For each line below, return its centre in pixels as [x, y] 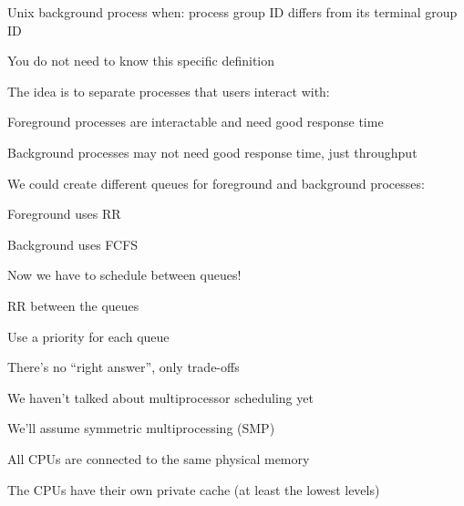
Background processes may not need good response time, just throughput [212, 152]
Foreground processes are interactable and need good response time [196, 122]
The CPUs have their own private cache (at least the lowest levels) [194, 489]
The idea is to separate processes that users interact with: [169, 91]
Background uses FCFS [73, 244]
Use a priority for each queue [88, 336]
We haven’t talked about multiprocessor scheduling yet [160, 397]
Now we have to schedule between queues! [124, 275]
